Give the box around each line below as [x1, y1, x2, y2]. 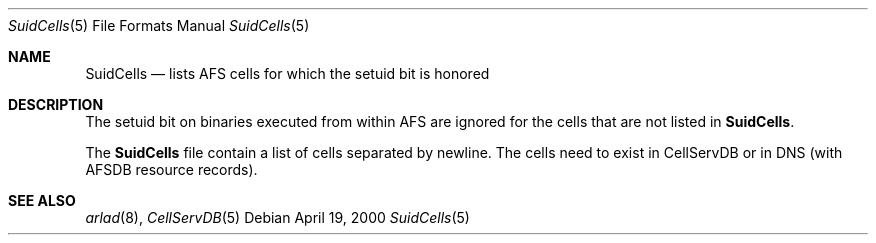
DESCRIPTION [8, 96, 104, 113]
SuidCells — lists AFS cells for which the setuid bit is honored [85, 65, 490, 82]
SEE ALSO [8, 192, 76, 209]
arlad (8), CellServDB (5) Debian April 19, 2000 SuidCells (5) [85, 209, 470, 226]
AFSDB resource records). [85, 161, 258, 178]
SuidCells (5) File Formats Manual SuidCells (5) [8, 17, 310, 34]
